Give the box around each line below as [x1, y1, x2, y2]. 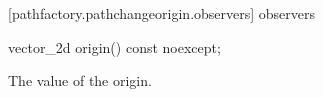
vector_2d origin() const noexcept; [8, 36, 221, 57]
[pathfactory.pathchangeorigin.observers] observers [8, 3, 316, 23]
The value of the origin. [8, 70, 152, 91]
